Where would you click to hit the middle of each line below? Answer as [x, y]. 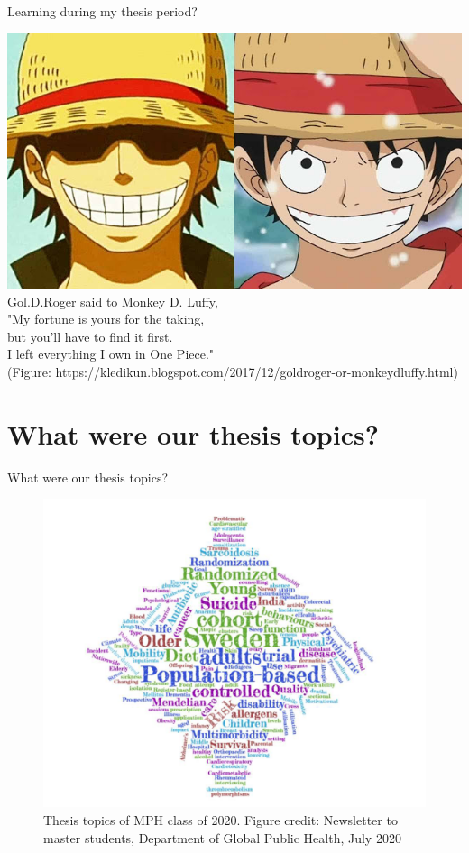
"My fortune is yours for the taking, [106, 319]
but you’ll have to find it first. [90, 336]
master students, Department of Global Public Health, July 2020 [222, 837]
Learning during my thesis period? [102, 11]
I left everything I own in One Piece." [111, 354]
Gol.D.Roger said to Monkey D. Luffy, [113, 301]
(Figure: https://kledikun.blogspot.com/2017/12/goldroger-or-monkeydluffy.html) [233, 372]
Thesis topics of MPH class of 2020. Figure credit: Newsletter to [221, 819]
